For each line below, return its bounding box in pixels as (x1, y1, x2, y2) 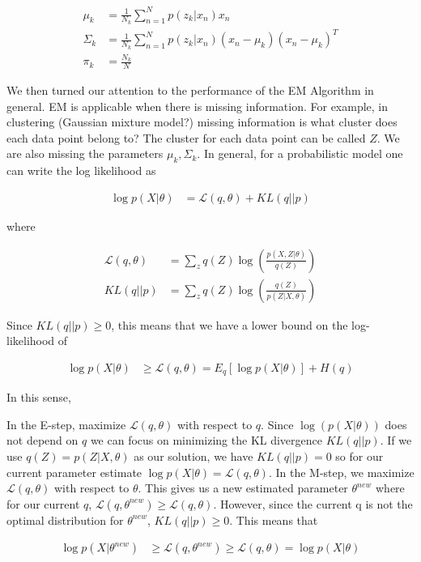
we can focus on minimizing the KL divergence (90, 432, 322, 449)
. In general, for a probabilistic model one (197, 145, 403, 162)
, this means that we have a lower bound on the (111, 316, 348, 333)
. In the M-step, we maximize (268, 463, 415, 480)
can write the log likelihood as (6, 162, 156, 179)
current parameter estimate (6, 463, 142, 480)
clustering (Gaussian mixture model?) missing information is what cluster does (6, 113, 398, 130)
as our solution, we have (134, 448, 253, 465)
